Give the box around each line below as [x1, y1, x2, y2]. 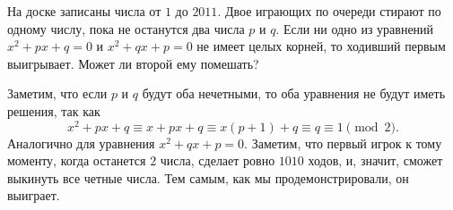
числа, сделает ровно [160, 151, 275, 170]
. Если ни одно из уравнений [275, 19, 434, 38]
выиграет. [7, 186, 60, 205]
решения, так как [7, 101, 100, 120]
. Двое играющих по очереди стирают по [217, 2, 441, 20]
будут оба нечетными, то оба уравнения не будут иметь [142, 84, 446, 103]
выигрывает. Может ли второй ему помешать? [7, 54, 259, 72]
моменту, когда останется [7, 151, 146, 170]
